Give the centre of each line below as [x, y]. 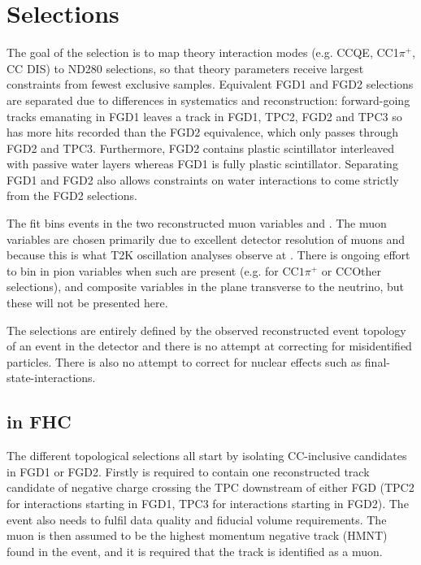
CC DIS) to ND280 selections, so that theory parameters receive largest [185, 68]
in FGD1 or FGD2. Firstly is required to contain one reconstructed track [188, 471]
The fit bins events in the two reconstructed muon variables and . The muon [197, 223]
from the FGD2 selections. [72, 196]
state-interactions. [51, 378]
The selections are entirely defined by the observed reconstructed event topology [206, 330]
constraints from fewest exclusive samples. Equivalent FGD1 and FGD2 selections [210, 84]
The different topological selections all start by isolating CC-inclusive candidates [207, 456]
